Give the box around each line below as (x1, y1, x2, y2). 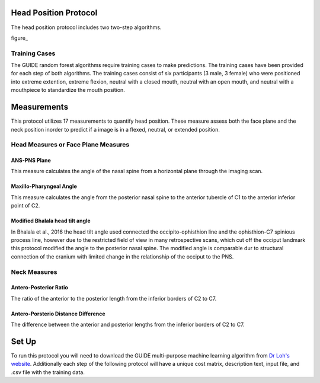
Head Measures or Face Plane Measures (11, 141, 130, 149)
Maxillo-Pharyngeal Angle (11, 183, 77, 190)
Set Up (11, 336, 37, 346)
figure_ (11, 34, 28, 42)
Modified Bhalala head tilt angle (11, 217, 91, 225)
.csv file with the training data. (11, 368, 85, 376)
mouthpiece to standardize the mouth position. (11, 87, 126, 94)
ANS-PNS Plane (11, 157, 52, 164)
